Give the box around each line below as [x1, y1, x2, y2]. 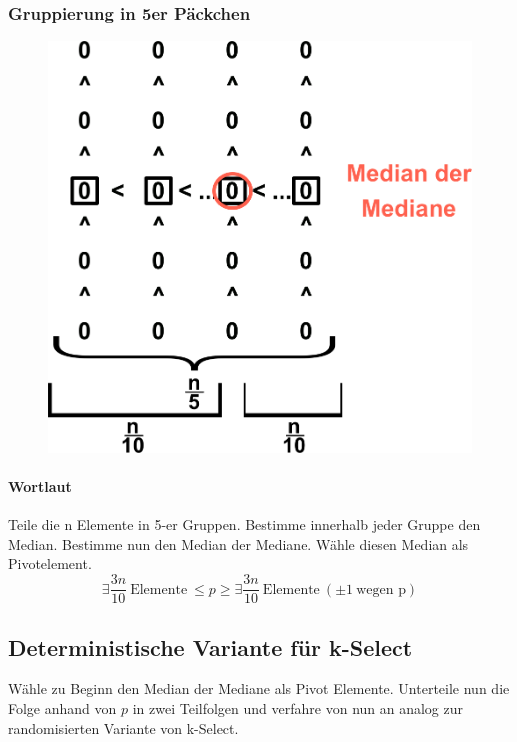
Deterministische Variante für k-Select [8, 631, 413, 662]
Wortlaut [8, 476, 72, 497]
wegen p [356, 582, 406, 597]
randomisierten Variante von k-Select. [8, 717, 239, 738]
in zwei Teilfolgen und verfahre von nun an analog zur [132, 697, 464, 718]
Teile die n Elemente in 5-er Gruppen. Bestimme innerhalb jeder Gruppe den [8, 514, 481, 535]
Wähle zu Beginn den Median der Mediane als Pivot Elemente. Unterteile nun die [8, 678, 510, 699]
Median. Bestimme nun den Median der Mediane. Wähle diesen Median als [8, 533, 469, 554]
